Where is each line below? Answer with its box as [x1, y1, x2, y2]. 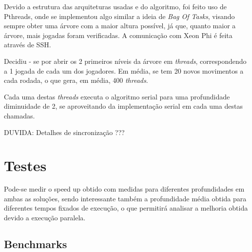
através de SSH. [4, 39, 51, 50]
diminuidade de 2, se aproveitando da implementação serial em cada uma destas [4, 101, 243, 111]
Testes [4, 155, 47, 175]
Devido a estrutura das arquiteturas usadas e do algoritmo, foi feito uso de [4, 1, 227, 11]
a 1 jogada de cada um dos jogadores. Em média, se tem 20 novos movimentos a [4, 65, 244, 76]
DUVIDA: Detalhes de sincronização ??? [4, 127, 125, 137]
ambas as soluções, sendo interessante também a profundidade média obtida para [4, 193, 247, 203]
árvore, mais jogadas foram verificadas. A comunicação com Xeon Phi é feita [4, 30, 233, 40]
